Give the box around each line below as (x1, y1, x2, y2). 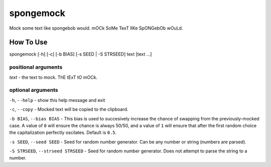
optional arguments (9, 87, 58, 94)
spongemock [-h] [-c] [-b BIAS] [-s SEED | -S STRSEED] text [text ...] (9, 51, 152, 57)
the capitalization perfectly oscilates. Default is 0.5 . (9, 129, 117, 135)
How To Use (9, 38, 48, 47)
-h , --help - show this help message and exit (9, 97, 105, 103)
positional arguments (9, 64, 63, 71)
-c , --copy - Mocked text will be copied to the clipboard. (9, 106, 128, 112)
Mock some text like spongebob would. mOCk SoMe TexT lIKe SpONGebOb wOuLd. (9, 25, 183, 31)
